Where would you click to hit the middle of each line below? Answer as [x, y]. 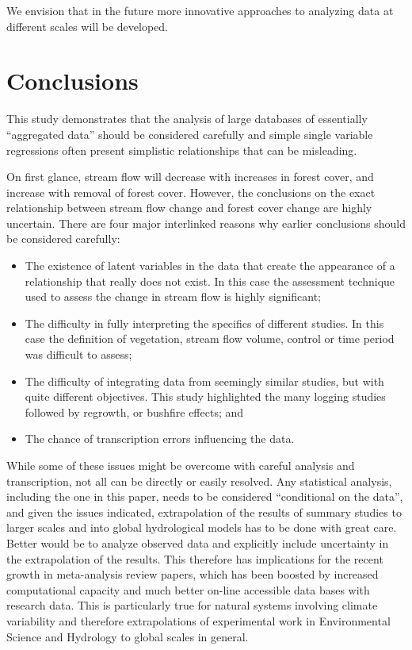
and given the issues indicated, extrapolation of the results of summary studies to [204, 512]
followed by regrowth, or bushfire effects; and [134, 412]
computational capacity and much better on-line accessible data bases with [188, 589]
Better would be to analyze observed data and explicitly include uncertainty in [198, 542]
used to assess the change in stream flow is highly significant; [173, 296]
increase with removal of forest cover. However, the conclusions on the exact [191, 192]
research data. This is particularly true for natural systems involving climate [192, 605]
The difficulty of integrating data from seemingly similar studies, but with [204, 381]
